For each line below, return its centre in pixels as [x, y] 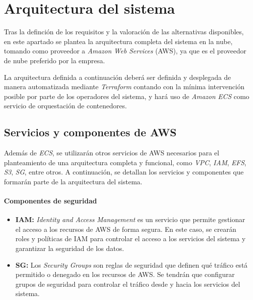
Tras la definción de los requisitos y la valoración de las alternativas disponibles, [124, 32]
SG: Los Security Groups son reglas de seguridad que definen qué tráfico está [131, 264]
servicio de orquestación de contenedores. [66, 106]
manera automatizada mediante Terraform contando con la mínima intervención [124, 87]
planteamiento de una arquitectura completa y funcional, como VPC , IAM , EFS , [125, 162]
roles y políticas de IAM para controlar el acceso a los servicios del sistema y [130, 238]
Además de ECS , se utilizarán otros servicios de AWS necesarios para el [112, 153]
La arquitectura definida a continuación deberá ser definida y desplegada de [117, 77]
